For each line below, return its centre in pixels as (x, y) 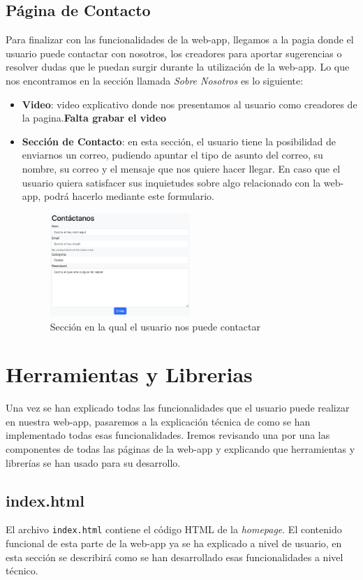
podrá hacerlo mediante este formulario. (129, 196)
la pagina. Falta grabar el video (94, 118)
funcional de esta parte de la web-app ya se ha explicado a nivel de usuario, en (174, 543)
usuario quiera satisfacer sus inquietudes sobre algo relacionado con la (171, 182)
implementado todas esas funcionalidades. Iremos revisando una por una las (168, 435)
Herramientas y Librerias (129, 374)
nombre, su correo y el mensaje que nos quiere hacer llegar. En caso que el (181, 168)
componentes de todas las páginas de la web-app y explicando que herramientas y (180, 449)
